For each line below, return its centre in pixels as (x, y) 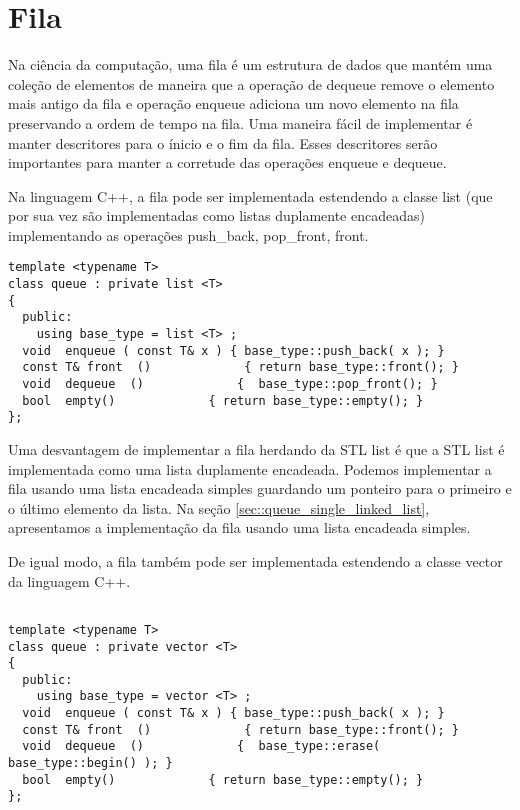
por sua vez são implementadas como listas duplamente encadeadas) (216, 215)
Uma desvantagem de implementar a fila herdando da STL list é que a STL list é (256, 449)
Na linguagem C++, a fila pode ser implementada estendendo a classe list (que (250, 195)
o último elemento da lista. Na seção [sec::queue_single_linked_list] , (219, 507)
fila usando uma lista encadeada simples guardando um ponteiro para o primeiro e (260, 488)
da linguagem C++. (69, 580)
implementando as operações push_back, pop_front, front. (188, 234)
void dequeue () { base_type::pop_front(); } (230, 384)
